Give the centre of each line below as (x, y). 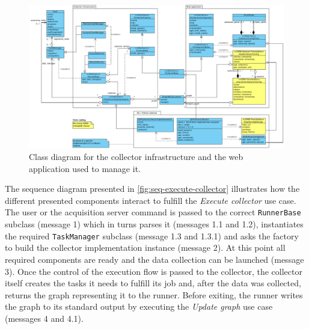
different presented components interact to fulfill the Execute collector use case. (151, 200)
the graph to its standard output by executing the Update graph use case (139, 306)
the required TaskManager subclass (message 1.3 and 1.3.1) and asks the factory (152, 235)
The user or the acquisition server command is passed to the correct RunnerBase (153, 212)
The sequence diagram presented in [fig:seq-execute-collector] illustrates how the (152, 189)
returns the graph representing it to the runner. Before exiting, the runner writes (154, 294)
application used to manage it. (85, 168)
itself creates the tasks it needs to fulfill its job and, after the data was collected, (153, 283)
